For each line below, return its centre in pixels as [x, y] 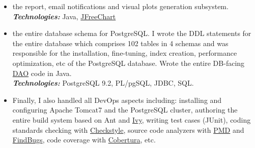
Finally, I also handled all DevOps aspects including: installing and [117, 100]
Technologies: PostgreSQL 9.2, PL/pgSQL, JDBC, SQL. [103, 83]
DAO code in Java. [42, 73]
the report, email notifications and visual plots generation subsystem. [120, 6]
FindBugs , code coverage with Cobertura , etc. [84, 140]
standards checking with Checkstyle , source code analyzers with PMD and [128, 129]
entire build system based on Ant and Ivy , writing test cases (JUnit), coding [132, 119]
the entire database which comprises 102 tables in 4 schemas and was [120, 43]
